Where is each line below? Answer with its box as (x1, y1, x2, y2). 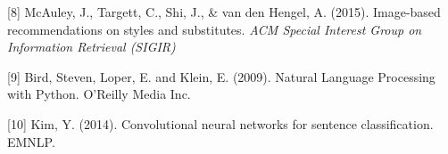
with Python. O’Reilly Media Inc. (7, 85, 191, 103)
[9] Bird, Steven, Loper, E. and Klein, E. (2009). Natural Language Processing (7, 67, 436, 85)
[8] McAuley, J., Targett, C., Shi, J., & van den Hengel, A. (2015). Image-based (7, 3, 441, 20)
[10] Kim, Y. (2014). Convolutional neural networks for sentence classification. (7, 114, 434, 133)
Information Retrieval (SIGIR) (7, 37, 176, 56)
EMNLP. (7, 132, 55, 150)
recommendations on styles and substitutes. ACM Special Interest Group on (7, 20, 422, 38)
